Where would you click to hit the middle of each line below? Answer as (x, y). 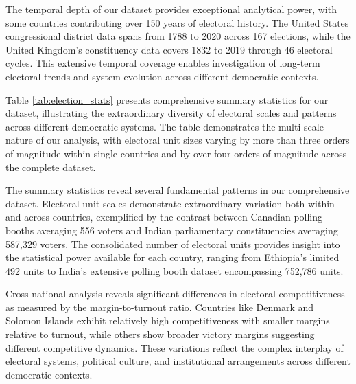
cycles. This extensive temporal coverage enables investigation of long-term (163, 63)
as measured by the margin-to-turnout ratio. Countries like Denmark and (160, 307)
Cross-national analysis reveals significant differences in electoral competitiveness (175, 294)
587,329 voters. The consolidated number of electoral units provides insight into (173, 244)
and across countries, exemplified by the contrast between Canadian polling (164, 217)
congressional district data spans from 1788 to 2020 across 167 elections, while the (178, 36)
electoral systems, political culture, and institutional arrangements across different (178, 361)
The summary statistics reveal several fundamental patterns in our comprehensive (178, 190)
